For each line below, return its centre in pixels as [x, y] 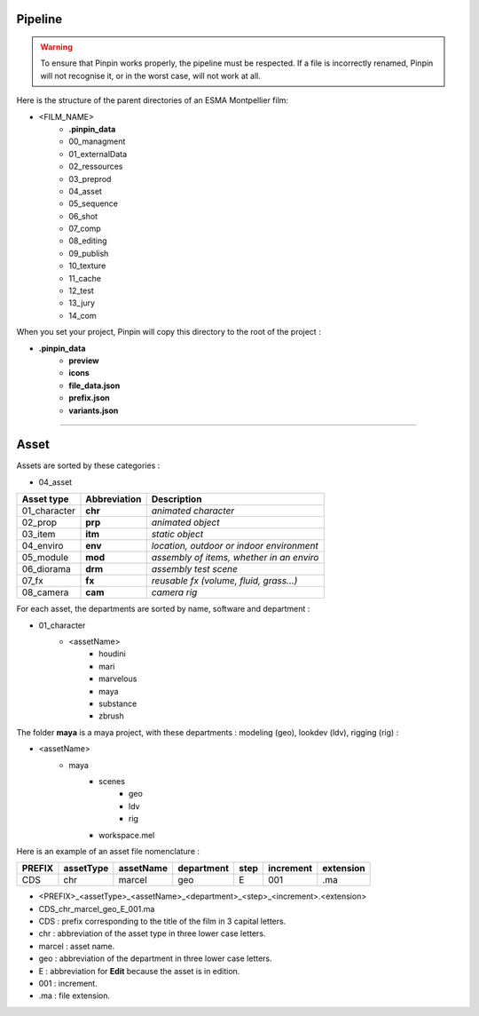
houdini [112, 654]
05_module [45, 558]
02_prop [39, 522]
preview [84, 361]
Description [177, 499]
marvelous [118, 679]
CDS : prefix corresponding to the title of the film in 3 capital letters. [162, 921]
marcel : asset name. [77, 946]
